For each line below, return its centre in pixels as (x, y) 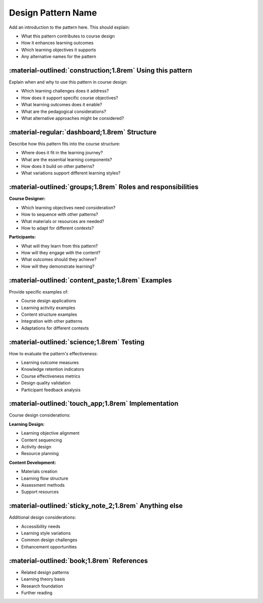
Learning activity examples (48, 308)
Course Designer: (27, 199)
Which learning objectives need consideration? (68, 207)
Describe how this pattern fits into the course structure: (65, 144)
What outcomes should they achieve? (59, 259)
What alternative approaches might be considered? (73, 118)
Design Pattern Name (53, 13)
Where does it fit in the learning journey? (62, 153)
